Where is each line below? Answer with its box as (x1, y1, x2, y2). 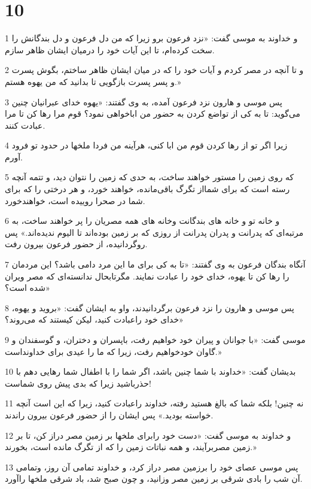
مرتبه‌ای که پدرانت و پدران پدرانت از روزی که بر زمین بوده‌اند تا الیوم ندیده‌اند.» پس (5, 226, 304, 238)
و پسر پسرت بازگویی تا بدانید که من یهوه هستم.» (5, 75, 181, 87)
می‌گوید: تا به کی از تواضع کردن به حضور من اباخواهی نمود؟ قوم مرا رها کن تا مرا (5, 107, 301, 120)
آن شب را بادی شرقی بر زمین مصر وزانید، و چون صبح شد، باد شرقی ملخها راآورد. (5, 472, 303, 485)
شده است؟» (5, 281, 50, 294)
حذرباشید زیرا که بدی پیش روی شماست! (5, 376, 151, 389)
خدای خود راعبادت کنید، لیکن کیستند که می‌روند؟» (5, 313, 184, 326)
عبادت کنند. (5, 119, 45, 131)
